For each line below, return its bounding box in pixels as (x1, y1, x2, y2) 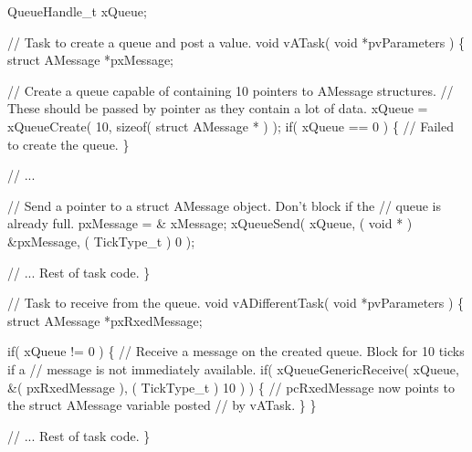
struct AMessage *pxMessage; (7, 50, 173, 69)
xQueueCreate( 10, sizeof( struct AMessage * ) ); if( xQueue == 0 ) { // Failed (7, 116, 454, 135)
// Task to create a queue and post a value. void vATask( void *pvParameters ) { (7, 32, 466, 51)
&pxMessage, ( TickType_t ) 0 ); (7, 231, 195, 250)
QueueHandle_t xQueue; (7, 2, 147, 20)
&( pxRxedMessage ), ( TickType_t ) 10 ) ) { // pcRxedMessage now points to (7, 377, 455, 396)
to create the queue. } (7, 134, 130, 153)
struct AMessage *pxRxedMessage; (7, 310, 203, 330)
